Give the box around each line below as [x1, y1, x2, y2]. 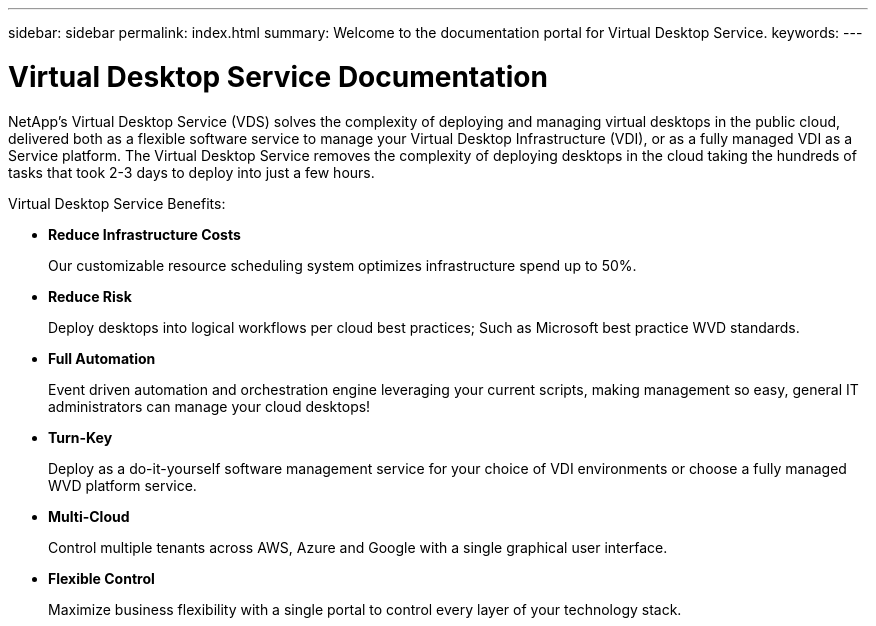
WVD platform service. [48, 476, 197, 494]
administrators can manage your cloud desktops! [48, 397, 371, 415]
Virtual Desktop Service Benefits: [8, 194, 226, 212]
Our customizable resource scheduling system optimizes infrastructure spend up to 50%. [48, 256, 637, 274]
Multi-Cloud [48, 507, 130, 525]
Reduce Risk [48, 287, 132, 305]
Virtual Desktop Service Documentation [8, 59, 548, 94]
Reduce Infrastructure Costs [48, 225, 241, 243]
